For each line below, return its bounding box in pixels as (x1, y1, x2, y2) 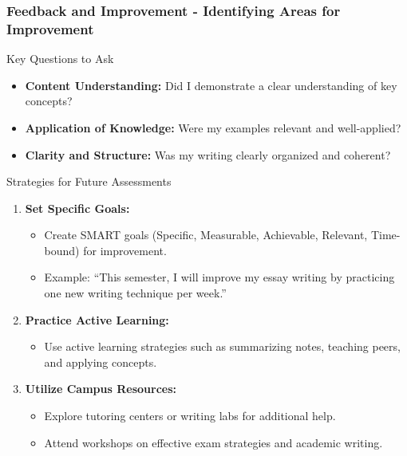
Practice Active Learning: (25, 311, 169, 328)
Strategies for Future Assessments (6, 173, 172, 190)
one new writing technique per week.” (44, 285, 227, 301)
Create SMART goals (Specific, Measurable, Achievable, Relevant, (44, 226, 368, 243)
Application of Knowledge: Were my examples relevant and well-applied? (25, 119, 401, 136)
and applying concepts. (44, 353, 157, 370)
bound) (44, 242, 80, 258)
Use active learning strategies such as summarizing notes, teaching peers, (44, 338, 401, 355)
